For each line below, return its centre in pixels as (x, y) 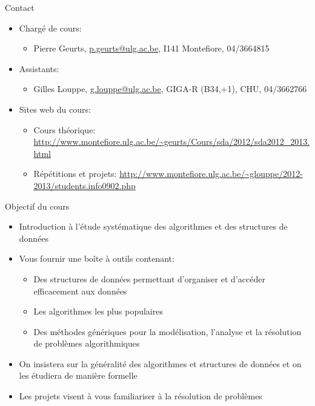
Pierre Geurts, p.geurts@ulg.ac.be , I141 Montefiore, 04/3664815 (151, 48)
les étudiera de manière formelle (78, 375)
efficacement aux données (80, 291)
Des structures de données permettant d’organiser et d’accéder (149, 278)
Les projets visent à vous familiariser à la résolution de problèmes (141, 396)
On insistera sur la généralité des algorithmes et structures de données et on (160, 363)
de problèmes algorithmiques (87, 343)
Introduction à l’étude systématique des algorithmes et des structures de (153, 226)
